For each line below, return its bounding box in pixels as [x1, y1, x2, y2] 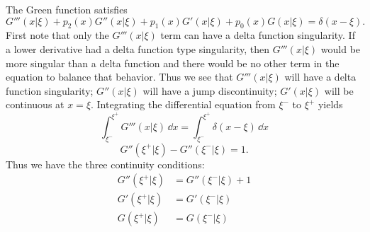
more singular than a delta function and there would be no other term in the [6, 55, 340, 70]
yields [318, 97, 343, 112]
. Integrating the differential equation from [91, 97, 276, 112]
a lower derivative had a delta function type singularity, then [6, 41, 270, 56]
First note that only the [6, 28, 109, 42]
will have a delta [284, 69, 357, 84]
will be [324, 83, 354, 98]
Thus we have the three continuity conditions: [6, 156, 205, 171]
